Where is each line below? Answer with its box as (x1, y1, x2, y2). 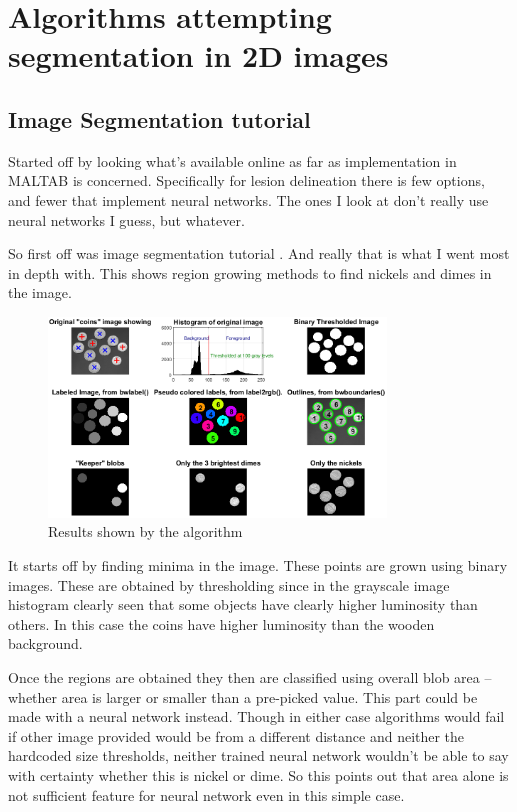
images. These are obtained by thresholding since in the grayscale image (8, 574, 450, 595)
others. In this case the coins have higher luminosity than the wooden (8, 613, 435, 634)
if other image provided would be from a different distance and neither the (8, 725, 465, 746)
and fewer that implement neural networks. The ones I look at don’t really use (8, 189, 489, 210)
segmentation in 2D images (8, 35, 389, 76)
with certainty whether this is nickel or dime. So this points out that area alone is (8, 764, 509, 785)
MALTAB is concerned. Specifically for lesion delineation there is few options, (8, 170, 485, 191)
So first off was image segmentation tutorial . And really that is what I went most (8, 243, 510, 264)
